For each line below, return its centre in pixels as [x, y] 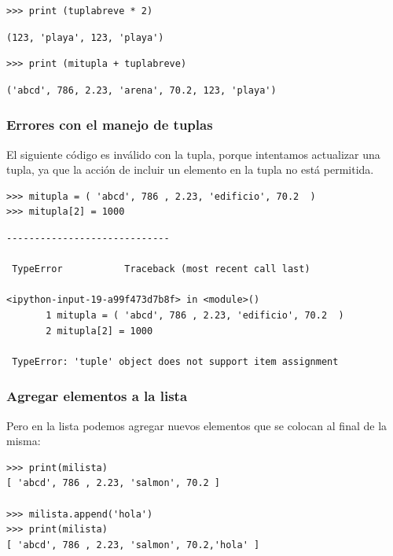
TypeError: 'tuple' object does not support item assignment [175, 361]
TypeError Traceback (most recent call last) [161, 269]
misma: [24, 441]
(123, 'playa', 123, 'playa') [85, 37]
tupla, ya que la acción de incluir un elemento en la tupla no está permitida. [190, 169]
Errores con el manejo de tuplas [110, 125]
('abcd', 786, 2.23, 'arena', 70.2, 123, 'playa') [141, 90]
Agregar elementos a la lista [97, 396]
